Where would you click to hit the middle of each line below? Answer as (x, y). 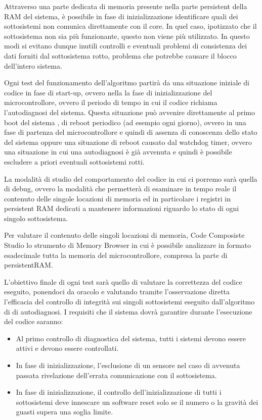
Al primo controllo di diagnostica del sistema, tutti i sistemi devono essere (131, 338)
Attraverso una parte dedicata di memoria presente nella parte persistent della (126, 6)
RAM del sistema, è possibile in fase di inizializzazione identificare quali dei (121, 16)
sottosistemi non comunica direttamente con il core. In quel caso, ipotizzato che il (130, 26)
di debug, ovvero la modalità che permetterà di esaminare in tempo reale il (120, 189)
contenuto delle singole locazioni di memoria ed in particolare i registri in (117, 198)
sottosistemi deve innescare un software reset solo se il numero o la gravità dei (137, 402)
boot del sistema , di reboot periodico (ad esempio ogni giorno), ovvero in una (125, 122)
